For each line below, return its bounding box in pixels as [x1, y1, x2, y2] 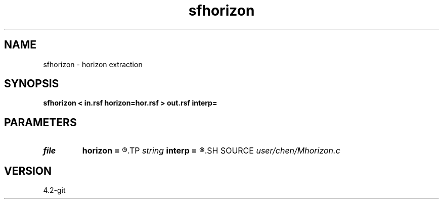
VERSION [4, 164, 52, 177]
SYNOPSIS [4, 77, 59, 90]
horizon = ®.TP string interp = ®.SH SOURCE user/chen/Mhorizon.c [82, 145, 340, 156]
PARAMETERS [4, 116, 77, 129]
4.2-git [43, 186, 66, 195]
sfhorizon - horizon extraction [43, 60, 143, 69]
